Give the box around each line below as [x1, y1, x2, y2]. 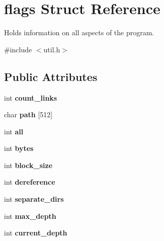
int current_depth [4, 227, 67, 238]
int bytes [4, 143, 34, 153]
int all [4, 126, 24, 136]
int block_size [4, 159, 53, 170]
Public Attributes [4, 68, 98, 84]
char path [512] [4, 109, 53, 120]
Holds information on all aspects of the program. [4, 27, 154, 38]
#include [4, 44, 32, 54]
